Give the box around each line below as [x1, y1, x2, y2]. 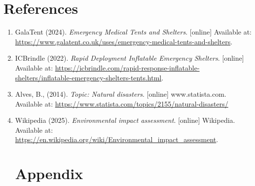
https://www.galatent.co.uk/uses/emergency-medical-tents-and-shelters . [15, 36, 233, 46]
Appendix [15, 163, 83, 184]
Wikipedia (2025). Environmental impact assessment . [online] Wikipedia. [15, 115, 235, 125]
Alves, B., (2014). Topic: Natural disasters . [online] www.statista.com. [15, 89, 226, 99]
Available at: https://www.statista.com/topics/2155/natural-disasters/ [15, 98, 228, 109]
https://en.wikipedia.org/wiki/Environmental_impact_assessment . [15, 134, 219, 145]
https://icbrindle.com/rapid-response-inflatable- [55, 62, 200, 73]
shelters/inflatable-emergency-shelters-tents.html [15, 72, 162, 82]
